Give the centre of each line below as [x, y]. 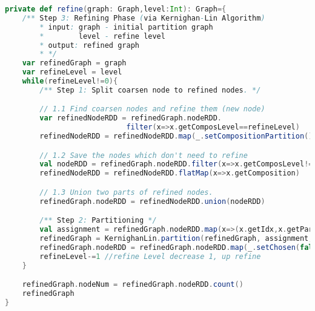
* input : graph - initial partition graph [126, 27]
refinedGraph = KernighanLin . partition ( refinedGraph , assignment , [176, 238]
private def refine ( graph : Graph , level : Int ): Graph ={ [116, 9]
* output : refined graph [89, 45]
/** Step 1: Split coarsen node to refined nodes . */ [150, 90]
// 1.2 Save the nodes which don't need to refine [144, 155]
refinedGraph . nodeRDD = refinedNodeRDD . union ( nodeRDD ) [152, 201]
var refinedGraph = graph [74, 63]
